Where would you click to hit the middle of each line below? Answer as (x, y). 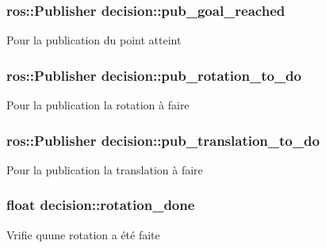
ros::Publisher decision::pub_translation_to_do (163, 140)
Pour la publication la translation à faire (105, 169)
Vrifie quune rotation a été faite (83, 234)
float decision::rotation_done (101, 205)
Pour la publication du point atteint (94, 40)
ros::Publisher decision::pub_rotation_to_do (154, 75)
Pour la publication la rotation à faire (98, 105)
